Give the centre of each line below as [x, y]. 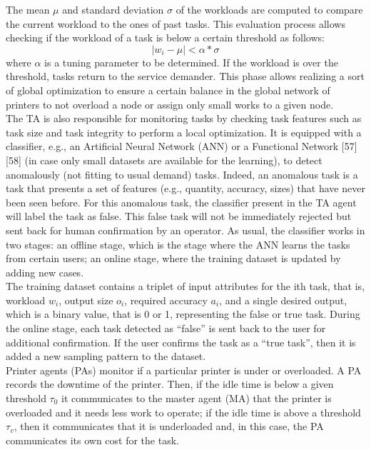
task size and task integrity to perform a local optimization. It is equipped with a [184, 132]
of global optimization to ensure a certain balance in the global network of [168, 90]
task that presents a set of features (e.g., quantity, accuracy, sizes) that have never [185, 188]
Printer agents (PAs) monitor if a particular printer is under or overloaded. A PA [184, 370]
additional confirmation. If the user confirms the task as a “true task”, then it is [181, 342]
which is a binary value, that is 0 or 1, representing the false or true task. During [183, 314]
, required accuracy [166, 300]
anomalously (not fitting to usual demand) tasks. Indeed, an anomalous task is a [182, 174]
